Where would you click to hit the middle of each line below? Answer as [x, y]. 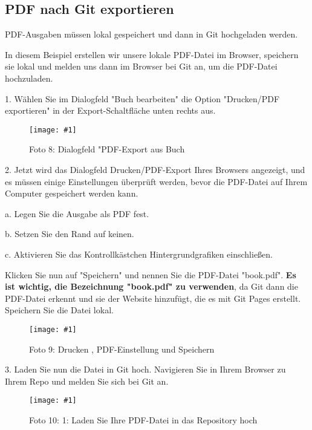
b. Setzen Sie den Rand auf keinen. [70, 234]
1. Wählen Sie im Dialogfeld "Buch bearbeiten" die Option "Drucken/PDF [142, 98]
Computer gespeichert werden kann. [72, 193]
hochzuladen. [29, 78]
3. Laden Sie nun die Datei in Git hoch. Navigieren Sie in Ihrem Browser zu [145, 369]
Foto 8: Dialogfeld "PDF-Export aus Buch [107, 149]
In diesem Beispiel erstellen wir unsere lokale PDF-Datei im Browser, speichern [152, 54]
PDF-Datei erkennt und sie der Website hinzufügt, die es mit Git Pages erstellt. [153, 298]
